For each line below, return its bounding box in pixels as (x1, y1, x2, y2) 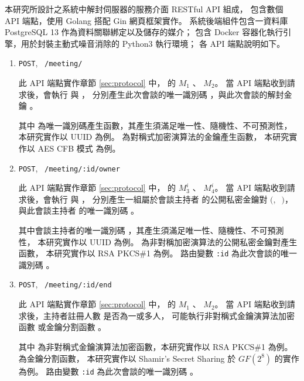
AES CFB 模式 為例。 (37, 142, 121, 154)
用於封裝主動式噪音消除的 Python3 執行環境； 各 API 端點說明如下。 (21, 37, 285, 49)
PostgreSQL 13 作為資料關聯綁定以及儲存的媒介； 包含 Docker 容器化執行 (5, 26, 283, 38)
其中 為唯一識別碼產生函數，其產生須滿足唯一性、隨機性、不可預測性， (18, 119, 292, 131)
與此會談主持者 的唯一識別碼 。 (18, 204, 139, 217)
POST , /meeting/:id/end (18, 278, 112, 290)
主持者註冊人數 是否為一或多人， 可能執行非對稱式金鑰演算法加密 (43, 309, 295, 321)
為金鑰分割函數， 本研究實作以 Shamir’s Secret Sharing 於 (18, 352, 236, 364)
